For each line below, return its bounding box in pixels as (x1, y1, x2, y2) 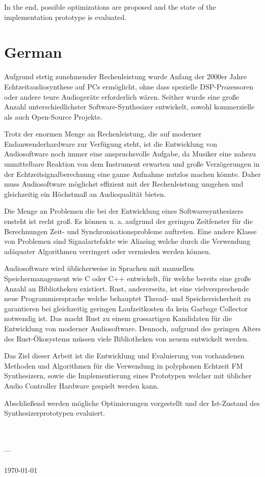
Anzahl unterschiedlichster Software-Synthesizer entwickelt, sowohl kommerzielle (4, 101, 255, 112)
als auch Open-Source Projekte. (4, 111, 102, 122)
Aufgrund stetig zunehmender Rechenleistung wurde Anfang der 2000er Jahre (4, 71, 247, 82)
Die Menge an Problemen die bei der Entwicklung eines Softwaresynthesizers (4, 206, 244, 216)
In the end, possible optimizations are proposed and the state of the (4, 2, 216, 12)
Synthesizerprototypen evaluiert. (4, 407, 105, 418)
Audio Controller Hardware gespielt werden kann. (4, 380, 160, 391)
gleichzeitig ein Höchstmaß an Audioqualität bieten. (4, 188, 166, 199)
